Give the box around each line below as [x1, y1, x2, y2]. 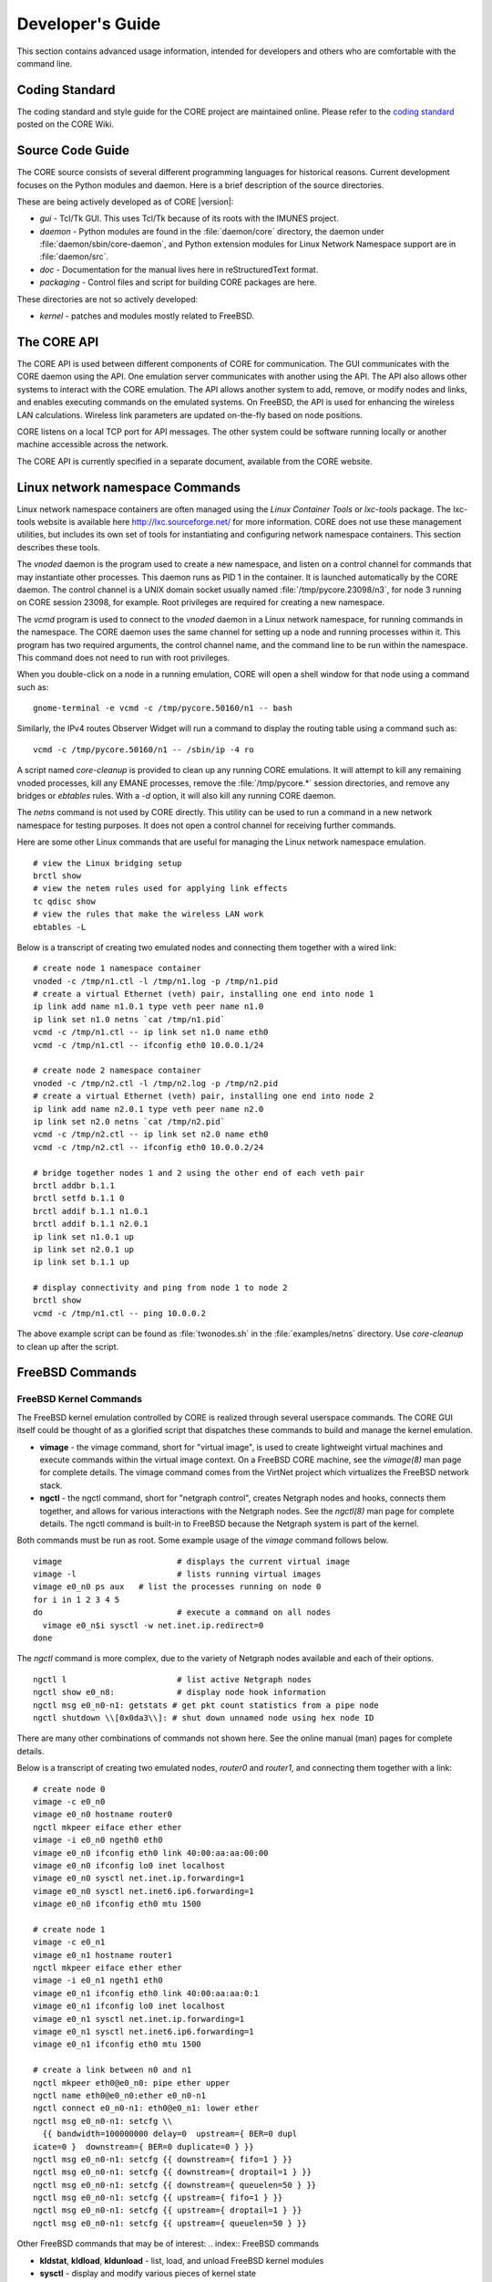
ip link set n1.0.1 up [33, 1231, 135, 1241]
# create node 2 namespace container [33, 1065, 202, 1076]
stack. [39, 1480, 63, 1491]
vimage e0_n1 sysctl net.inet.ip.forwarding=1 [33, 2014, 245, 2024]
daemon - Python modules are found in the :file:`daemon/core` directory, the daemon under [39, 225, 384, 236]
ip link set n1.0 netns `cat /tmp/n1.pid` [33, 1014, 226, 1024]
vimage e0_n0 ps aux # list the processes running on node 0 [33, 1582, 322, 1592]
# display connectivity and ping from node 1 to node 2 [33, 1282, 288, 1293]
